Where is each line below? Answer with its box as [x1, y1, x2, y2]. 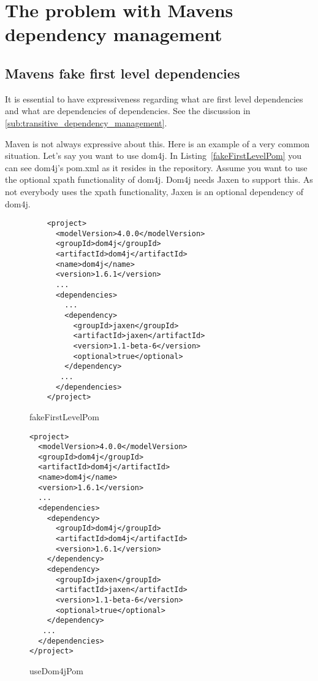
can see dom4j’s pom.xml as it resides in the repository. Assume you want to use [5, 161, 308, 174]
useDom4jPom [29, 664, 83, 677]
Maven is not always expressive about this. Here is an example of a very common [5, 137, 310, 150]
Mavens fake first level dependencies [5, 63, 240, 82]
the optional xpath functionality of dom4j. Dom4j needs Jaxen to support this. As [5, 173, 313, 186]
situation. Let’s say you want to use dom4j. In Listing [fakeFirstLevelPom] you [5, 149, 302, 162]
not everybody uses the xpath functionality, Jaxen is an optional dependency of [5, 185, 304, 198]
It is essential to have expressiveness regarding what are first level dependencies [5, 92, 303, 105]
